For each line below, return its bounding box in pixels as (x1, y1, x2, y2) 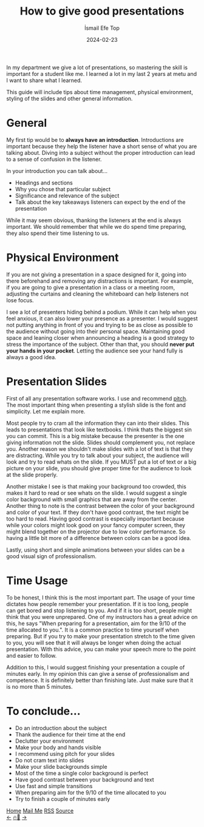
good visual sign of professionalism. (6, 552, 97, 559)
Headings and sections (15, 179, 73, 186)
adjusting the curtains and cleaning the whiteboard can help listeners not (6, 290, 189, 297)
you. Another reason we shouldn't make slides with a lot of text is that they (6, 445, 193, 453)
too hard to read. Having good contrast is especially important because (6, 515, 185, 522)
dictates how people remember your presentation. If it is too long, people (6, 600, 189, 607)
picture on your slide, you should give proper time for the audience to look (6, 464, 192, 471)
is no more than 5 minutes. (6, 683, 73, 690)
